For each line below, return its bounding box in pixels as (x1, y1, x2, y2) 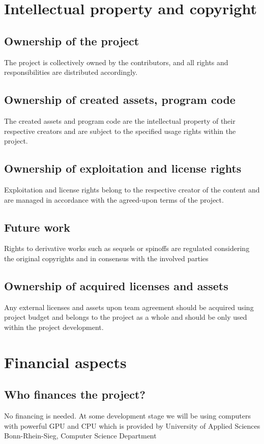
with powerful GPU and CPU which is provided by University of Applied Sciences (4, 420, 260, 431)
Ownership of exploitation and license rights (4, 160, 242, 176)
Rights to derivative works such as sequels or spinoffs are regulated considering (4, 243, 250, 254)
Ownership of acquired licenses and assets (4, 277, 228, 293)
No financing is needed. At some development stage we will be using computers (4, 410, 251, 421)
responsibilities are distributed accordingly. (4, 67, 138, 77)
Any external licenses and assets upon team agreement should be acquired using (4, 301, 254, 312)
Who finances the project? (4, 386, 145, 402)
